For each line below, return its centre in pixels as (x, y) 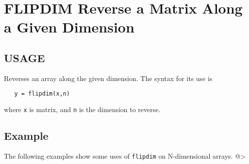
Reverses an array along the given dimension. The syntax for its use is (108, 78)
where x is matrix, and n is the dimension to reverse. (82, 109)
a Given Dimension (69, 27)
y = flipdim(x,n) (42, 94)
